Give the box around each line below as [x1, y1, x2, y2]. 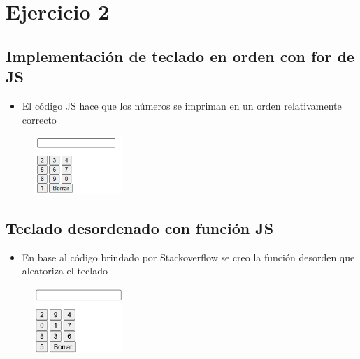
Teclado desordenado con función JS [6, 217, 274, 239]
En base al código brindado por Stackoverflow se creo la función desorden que [22, 249, 355, 264]
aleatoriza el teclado [22, 263, 108, 278]
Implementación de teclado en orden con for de [6, 45, 354, 66]
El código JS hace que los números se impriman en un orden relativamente [22, 98, 342, 112]
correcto [22, 112, 57, 126]
